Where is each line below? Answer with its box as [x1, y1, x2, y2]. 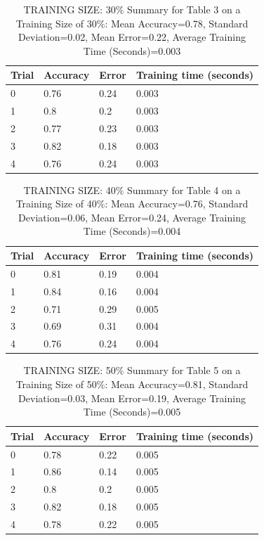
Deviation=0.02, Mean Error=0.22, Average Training [18, 30, 246, 44]
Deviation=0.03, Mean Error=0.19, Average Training [18, 390, 246, 405]
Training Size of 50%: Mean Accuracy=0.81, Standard [15, 376, 249, 391]
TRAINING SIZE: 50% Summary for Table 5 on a [23, 363, 241, 378]
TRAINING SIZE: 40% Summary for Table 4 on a [23, 182, 241, 197]
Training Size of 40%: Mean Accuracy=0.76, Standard [15, 196, 249, 211]
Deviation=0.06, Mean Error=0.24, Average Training [18, 210, 246, 224]
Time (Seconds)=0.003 [83, 43, 181, 58]
